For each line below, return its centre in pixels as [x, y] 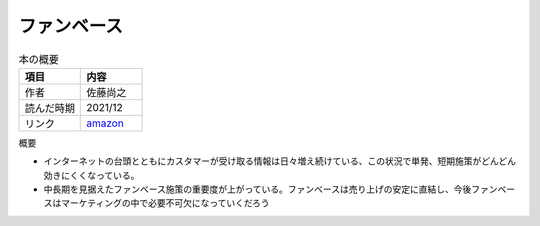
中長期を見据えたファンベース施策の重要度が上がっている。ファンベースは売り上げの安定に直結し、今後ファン [270, 189]
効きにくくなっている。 [91, 175]
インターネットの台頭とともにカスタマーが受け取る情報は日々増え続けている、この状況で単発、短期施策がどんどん [280, 161]
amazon [105, 123]
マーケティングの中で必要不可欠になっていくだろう [165, 203]
